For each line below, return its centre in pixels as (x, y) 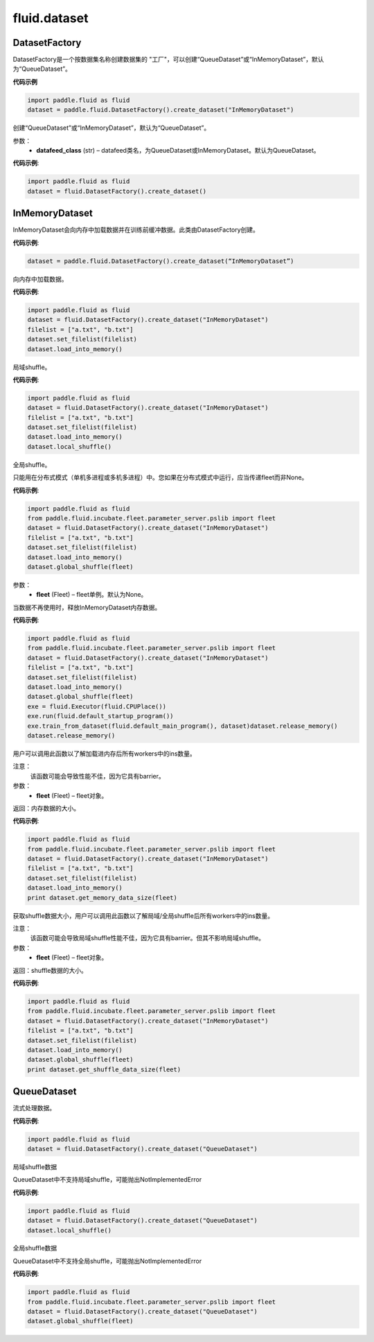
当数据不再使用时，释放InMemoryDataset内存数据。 (87, 607)
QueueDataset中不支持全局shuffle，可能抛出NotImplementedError (107, 1261)
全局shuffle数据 (35, 1248)
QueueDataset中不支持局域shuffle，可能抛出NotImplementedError (107, 1180)
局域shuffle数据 (35, 1166)
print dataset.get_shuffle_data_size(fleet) (104, 1069)
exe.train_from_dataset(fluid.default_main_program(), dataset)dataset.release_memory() (183, 726)
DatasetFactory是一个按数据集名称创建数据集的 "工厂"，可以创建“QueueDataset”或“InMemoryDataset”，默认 (168, 60)
